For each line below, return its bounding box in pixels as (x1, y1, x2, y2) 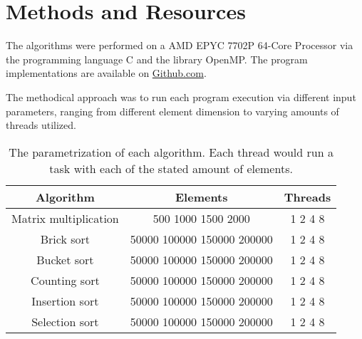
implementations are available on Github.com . (6, 66, 207, 80)
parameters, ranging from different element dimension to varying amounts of (6, 103, 339, 118)
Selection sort (31, 313, 99, 330)
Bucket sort (36, 251, 94, 268)
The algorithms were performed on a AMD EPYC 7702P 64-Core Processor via (6, 38, 353, 53)
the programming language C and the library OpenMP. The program (6, 51, 308, 66)
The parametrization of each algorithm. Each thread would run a (9, 143, 333, 160)
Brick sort (40, 230, 90, 247)
